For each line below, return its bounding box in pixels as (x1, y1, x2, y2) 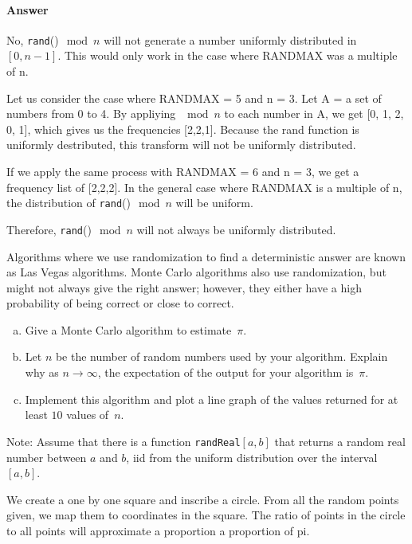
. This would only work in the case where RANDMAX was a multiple (57, 47, 398, 64)
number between (6, 448, 87, 465)
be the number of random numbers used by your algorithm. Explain (55, 348, 388, 365)
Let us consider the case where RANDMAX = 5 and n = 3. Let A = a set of (6, 89, 382, 106)
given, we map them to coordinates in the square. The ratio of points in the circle (6, 507, 406, 523)
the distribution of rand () (6, 194, 131, 211)
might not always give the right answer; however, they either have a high (6, 279, 362, 295)
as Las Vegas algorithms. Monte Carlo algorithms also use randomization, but (6, 264, 386, 280)
